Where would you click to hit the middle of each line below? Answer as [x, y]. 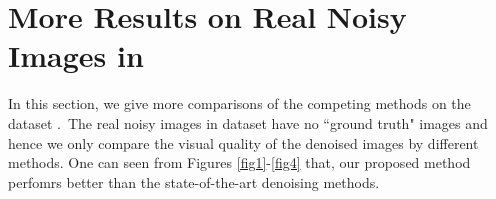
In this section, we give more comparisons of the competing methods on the [239, 103]
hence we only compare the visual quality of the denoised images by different [243, 142]
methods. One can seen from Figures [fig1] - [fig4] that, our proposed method [239, 162]
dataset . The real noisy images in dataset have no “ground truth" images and [248, 122]
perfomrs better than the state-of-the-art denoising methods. [194, 181]
